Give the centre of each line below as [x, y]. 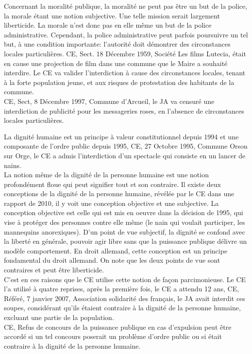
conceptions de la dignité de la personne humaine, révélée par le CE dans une [119, 194]
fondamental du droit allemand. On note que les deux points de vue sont [112, 260]
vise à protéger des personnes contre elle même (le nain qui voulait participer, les [125, 222]
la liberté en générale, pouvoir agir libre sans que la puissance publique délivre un [126, 241]
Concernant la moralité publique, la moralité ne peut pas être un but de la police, [126, 6]
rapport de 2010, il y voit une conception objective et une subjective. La [111, 203]
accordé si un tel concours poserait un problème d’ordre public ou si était [113, 336]
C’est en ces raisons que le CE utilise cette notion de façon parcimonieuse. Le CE [125, 279]
